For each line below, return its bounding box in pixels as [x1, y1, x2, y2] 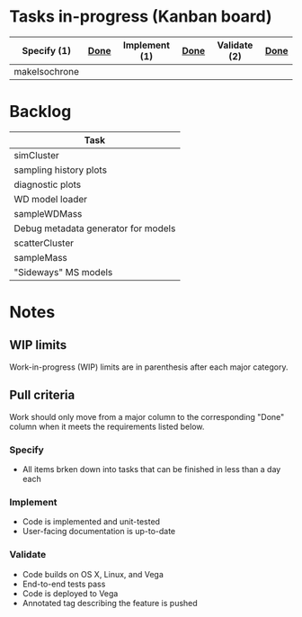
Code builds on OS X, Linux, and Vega [22, 568, 164, 579]
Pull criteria [9, 388, 75, 403]
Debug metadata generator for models [13, 222, 176, 235]
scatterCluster [13, 237, 75, 249]
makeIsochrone [13, 65, 79, 77]
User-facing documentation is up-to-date [22, 526, 176, 537]
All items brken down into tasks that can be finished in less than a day [22, 463, 281, 474]
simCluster [13, 148, 60, 161]
